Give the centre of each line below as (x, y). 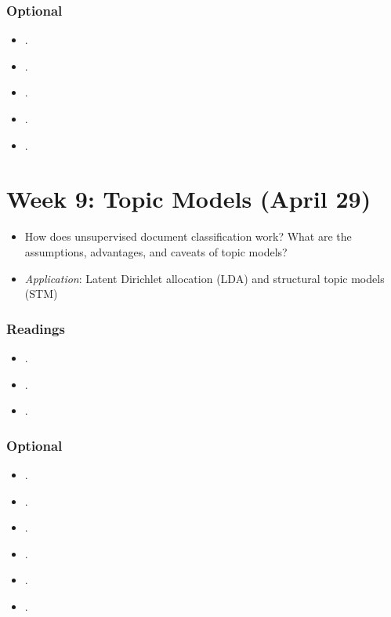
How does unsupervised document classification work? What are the (188, 236)
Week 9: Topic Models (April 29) (189, 199)
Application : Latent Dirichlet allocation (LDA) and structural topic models (205, 278)
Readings (36, 328)
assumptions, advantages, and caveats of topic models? (156, 251)
